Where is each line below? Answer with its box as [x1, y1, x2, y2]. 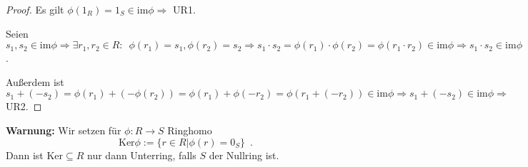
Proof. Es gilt [6, 2, 64, 16]
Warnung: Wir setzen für [6, 122, 121, 137]
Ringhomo [167, 122, 212, 137]
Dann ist [6, 147, 44, 162]
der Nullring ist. [209, 147, 279, 162]
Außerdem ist [6, 74, 64, 89]
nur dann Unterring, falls [87, 147, 196, 162]
